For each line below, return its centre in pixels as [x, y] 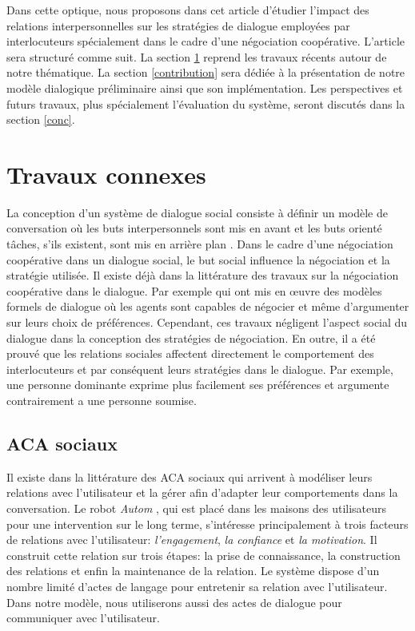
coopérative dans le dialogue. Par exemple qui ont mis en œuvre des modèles [194, 290]
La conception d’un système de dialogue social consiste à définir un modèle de [197, 212]
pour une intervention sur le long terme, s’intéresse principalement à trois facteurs [207, 524]
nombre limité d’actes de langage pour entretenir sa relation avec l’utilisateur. [197, 586]
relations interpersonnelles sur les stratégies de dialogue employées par [178, 25]
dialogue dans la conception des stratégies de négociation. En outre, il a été [191, 337]
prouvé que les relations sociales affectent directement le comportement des [190, 353]
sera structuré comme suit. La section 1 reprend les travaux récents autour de [197, 56]
